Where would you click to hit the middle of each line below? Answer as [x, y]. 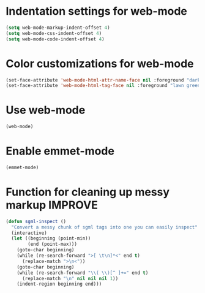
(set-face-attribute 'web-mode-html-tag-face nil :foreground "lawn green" [104, 86]
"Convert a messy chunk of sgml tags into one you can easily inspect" [105, 227]
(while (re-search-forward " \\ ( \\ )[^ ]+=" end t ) [83, 273]
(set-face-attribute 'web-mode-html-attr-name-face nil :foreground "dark [103, 80]
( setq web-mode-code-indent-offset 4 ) [55, 39]
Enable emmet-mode [60, 151]
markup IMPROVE [52, 205]
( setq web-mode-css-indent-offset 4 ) [54, 33]
